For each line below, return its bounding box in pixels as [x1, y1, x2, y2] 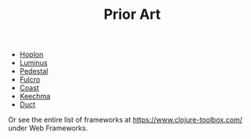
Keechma [19, 92, 51, 101]
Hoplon [19, 49, 44, 60]
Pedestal [19, 67, 49, 76]
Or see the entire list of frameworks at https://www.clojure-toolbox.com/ [8, 115, 242, 125]
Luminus [19, 58, 48, 68]
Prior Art [103, 5, 161, 24]
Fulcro [19, 75, 41, 84]
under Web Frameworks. [8, 123, 88, 133]
